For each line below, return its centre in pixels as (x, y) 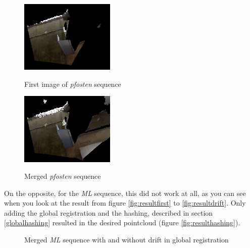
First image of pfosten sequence (73, 84)
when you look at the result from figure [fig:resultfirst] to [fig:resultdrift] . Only (125, 203)
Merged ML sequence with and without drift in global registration (127, 240)
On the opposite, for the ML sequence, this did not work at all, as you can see (125, 193)
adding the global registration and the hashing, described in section (109, 212)
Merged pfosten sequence (63, 176)
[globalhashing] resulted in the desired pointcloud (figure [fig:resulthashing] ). (122, 222)
